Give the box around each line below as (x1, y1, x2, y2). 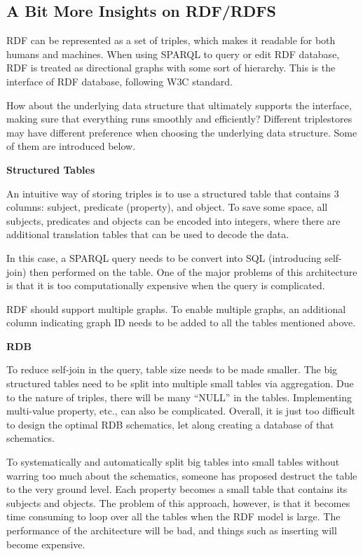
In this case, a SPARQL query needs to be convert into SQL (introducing (6, 250, 322, 265)
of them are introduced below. (6, 139, 136, 153)
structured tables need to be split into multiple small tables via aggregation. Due (6, 376, 354, 391)
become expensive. (6, 536, 85, 551)
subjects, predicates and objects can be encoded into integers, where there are (6, 213, 341, 228)
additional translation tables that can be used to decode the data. (6, 227, 289, 242)
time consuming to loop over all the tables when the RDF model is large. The (6, 509, 341, 524)
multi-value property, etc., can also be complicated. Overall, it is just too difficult (6, 403, 355, 418)
